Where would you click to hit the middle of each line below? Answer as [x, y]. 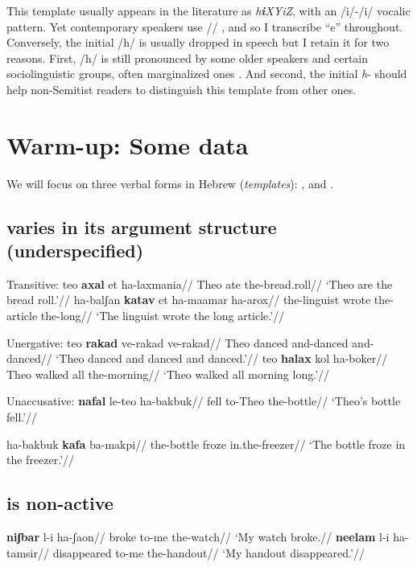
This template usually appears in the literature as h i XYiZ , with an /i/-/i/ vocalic [208, 10]
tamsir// [28, 552]
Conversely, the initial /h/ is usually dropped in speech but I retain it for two [198, 42]
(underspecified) [75, 251]
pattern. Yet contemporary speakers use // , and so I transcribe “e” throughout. [205, 26]
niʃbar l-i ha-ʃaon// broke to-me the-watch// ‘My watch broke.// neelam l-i [198, 537]
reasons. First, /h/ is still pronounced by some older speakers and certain [188, 58]
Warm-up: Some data [128, 144]
